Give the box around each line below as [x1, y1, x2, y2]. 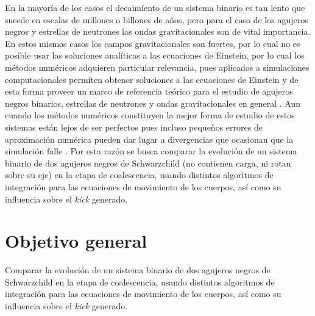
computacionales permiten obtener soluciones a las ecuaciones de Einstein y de [5, 73, 299, 85]
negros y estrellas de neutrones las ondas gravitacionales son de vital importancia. [5, 25, 311, 38]
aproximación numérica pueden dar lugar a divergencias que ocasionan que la [5, 132, 294, 145]
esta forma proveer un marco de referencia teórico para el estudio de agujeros [5, 85, 293, 98]
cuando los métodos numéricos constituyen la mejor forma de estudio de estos [5, 109, 295, 121]
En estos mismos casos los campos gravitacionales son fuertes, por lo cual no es [5, 37, 300, 49]
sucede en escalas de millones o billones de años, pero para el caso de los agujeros [5, 13, 308, 26]
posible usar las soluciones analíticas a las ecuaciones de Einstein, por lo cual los [5, 49, 305, 62]
